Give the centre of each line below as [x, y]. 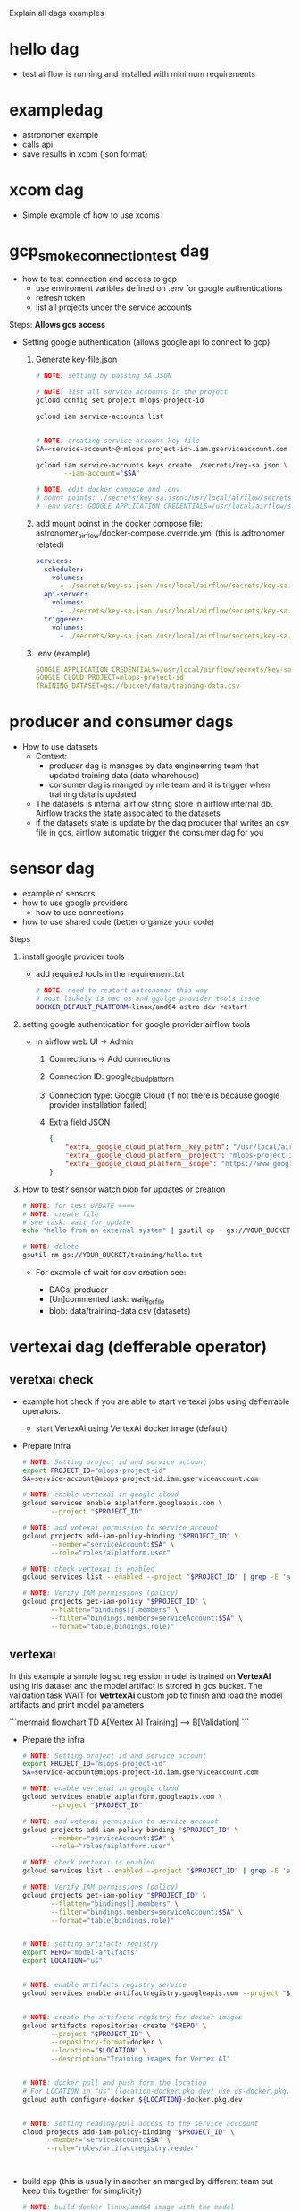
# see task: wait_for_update [76, 1222]
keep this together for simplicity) [82, 2191]
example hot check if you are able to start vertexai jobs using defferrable [156, 1401]
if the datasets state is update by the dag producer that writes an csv [162, 823]
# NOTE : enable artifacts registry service [104, 1985]
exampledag [56, 110]
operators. [41, 1410]
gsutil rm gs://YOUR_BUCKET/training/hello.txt [112, 1255]
